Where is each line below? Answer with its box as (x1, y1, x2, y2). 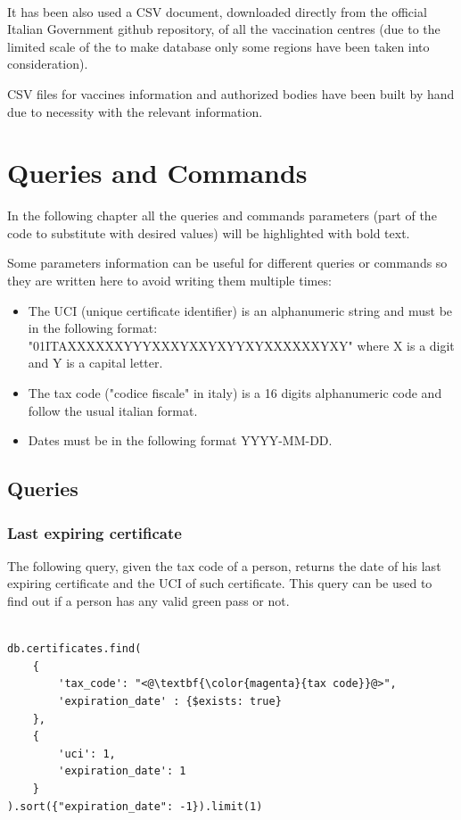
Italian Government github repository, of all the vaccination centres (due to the (7, 20, 440, 38)
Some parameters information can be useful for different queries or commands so (7, 253, 448, 272)
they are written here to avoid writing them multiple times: (7, 271, 332, 290)
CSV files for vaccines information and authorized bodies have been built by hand (7, 84, 455, 103)
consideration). (7, 54, 88, 73)
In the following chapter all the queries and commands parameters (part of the (7, 206, 437, 225)
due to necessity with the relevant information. (7, 102, 263, 120)
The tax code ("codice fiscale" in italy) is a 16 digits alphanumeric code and (28, 384, 442, 402)
